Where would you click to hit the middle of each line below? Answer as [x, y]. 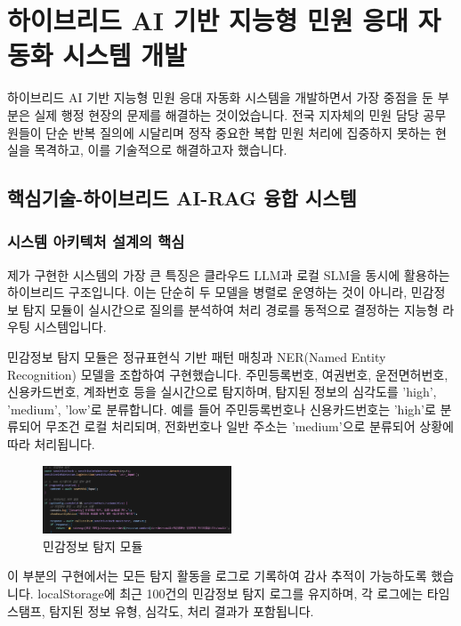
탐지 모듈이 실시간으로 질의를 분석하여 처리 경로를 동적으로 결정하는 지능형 [230, 309]
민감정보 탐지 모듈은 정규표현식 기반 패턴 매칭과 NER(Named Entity [197, 357]
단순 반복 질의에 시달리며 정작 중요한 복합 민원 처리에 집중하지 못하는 [239, 132]
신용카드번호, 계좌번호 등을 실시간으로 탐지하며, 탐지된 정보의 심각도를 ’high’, [222, 392]
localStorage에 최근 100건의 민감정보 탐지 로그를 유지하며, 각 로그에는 [230, 594]
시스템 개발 [125, 55]
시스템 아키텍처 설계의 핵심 [96, 241]
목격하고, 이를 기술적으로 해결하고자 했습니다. [161, 150]
